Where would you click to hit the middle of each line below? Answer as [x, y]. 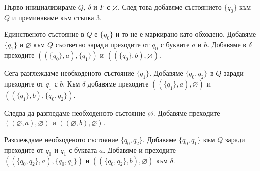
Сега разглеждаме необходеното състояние [69, 73]
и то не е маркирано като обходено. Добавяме [186, 34]
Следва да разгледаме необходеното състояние [75, 112]
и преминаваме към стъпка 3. [57, 17]
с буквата [83, 150]
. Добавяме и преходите [140, 150]
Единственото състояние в [44, 34]
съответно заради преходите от [102, 45]
